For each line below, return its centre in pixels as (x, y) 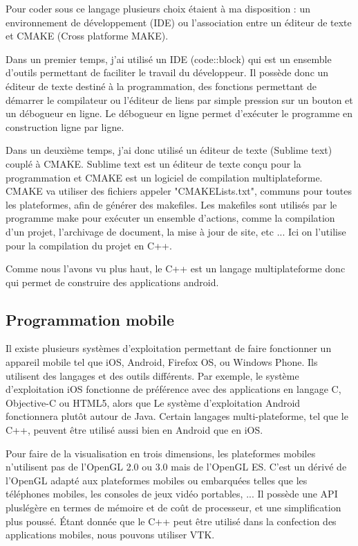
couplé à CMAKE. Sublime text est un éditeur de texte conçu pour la (153, 163)
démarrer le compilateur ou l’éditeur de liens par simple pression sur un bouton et (179, 99)
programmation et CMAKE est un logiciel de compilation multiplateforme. (164, 177)
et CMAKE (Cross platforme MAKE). (87, 36)
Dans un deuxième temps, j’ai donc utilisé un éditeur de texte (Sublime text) (169, 150)
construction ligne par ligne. (65, 126)
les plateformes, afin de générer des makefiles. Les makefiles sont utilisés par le (171, 204)
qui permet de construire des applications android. (112, 282)
